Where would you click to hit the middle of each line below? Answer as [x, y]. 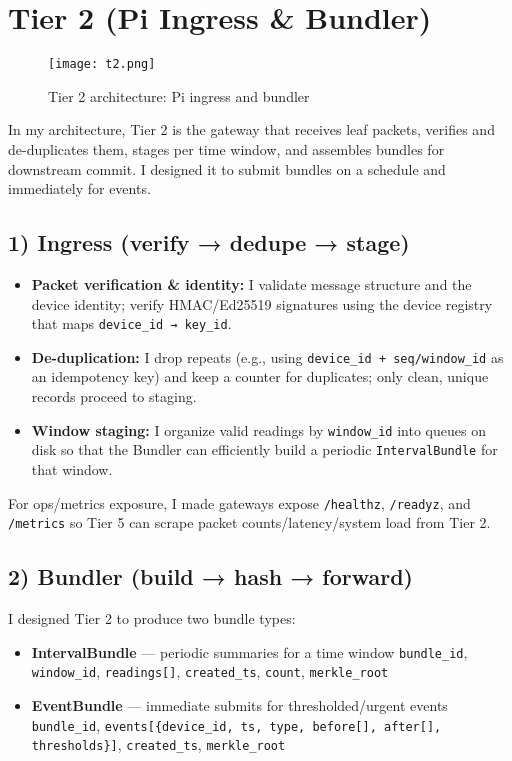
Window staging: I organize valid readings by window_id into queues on [258, 429]
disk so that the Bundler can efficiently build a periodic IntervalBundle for [264, 449]
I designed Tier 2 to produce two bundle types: [152, 618]
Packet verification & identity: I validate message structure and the [251, 283]
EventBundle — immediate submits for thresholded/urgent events [239, 704]
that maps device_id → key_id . [131, 323]
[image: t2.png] [102, 64]
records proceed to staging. [114, 396]
